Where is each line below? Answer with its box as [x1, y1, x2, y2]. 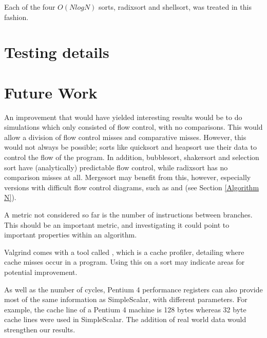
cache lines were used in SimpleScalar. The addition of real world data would [4, 314, 246, 325]
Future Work [4, 82, 98, 103]
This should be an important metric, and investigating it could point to [4, 219, 230, 230]
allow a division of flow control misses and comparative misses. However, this [4, 131, 246, 142]
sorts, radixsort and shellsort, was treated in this [99, 2, 252, 12]
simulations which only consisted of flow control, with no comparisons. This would [4, 122, 263, 132]
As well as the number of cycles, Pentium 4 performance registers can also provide [4, 284, 263, 294]
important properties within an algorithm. [4, 229, 137, 240]
